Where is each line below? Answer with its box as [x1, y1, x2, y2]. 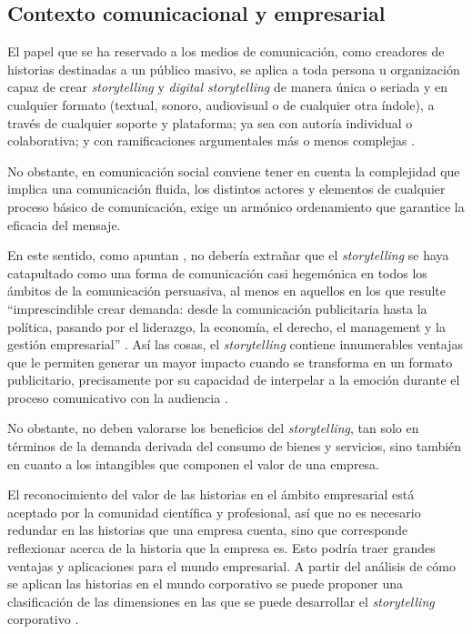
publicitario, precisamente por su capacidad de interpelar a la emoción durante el [7, 370, 460, 389]
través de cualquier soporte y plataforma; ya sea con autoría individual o [7, 113, 413, 132]
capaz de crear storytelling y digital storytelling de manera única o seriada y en [7, 77, 448, 96]
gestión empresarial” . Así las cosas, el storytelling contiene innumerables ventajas [7, 335, 463, 354]
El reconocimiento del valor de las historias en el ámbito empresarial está [7, 485, 415, 504]
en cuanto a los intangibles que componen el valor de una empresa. [7, 454, 380, 473]
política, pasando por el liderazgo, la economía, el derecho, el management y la [7, 317, 447, 336]
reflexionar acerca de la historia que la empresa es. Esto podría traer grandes [7, 538, 436, 558]
